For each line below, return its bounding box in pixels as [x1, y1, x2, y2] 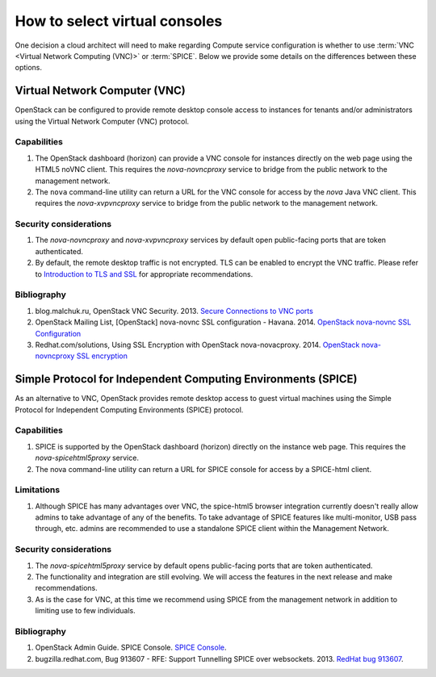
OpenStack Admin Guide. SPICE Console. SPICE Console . [35, 642, 227, 653]
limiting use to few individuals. [35, 606, 136, 616]
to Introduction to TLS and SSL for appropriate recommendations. [35, 269, 254, 278]
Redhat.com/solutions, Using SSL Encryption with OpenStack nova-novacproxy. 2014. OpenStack [35, 340, 360, 349]
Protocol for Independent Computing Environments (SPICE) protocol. [15, 404, 244, 415]
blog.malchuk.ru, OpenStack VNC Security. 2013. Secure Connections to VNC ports [35, 306, 314, 316]
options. [15, 63, 43, 73]
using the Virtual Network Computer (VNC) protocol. [15, 116, 190, 126]
